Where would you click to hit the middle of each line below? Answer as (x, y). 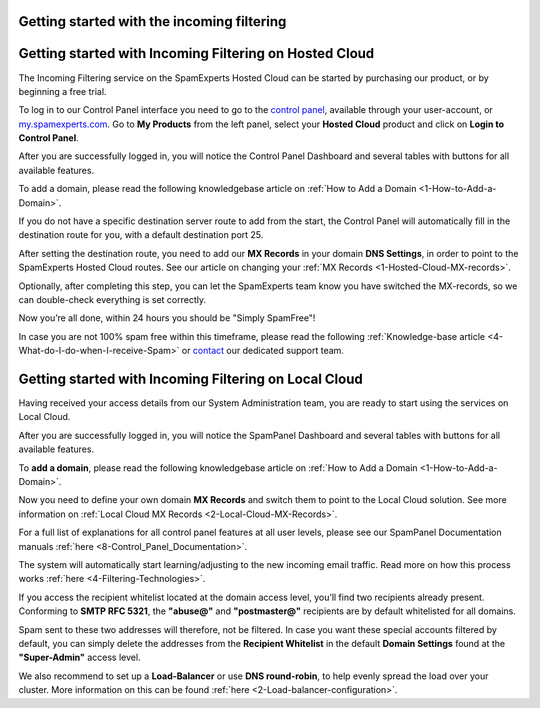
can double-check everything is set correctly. (112, 299)
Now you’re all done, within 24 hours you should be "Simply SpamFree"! (167, 318)
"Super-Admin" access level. (79, 657)
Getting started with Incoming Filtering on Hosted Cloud (196, 53)
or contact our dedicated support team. (263, 351)
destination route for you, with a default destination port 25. (141, 235)
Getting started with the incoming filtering (152, 21)
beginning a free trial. (62, 91)
